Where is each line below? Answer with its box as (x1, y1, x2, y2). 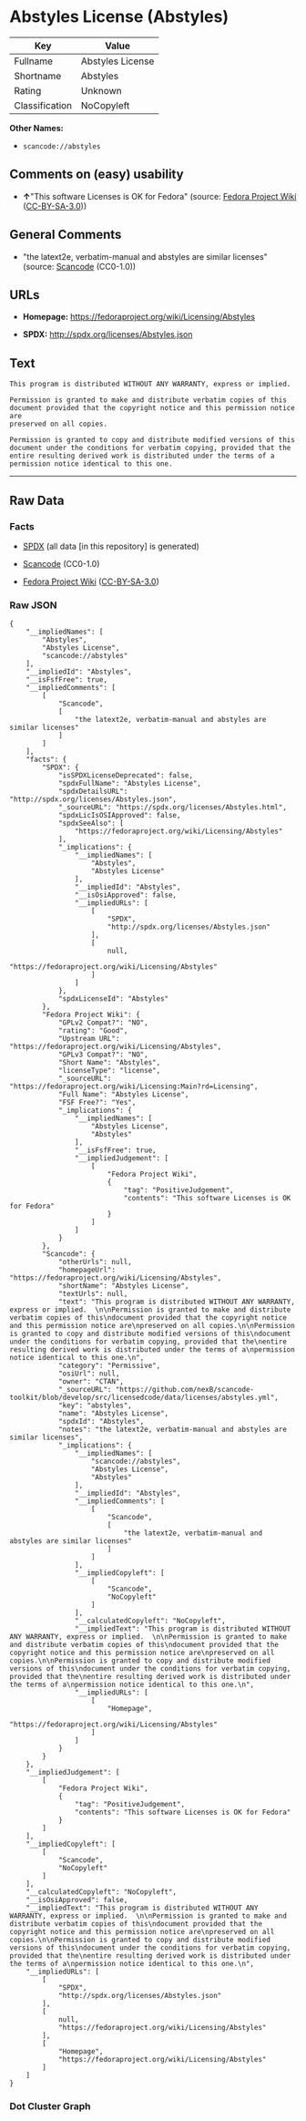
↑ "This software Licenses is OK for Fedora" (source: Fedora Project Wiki (22, 190, 297, 201)
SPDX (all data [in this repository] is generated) (22, 541, 200, 551)
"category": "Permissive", (57, 1361, 161, 1371)
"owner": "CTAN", (57, 1377, 125, 1386)
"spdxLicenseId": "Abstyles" (57, 994, 169, 1004)
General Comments (9, 227, 122, 242)
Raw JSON (9, 599, 57, 612)
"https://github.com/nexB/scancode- (115, 1385, 255, 1395)
